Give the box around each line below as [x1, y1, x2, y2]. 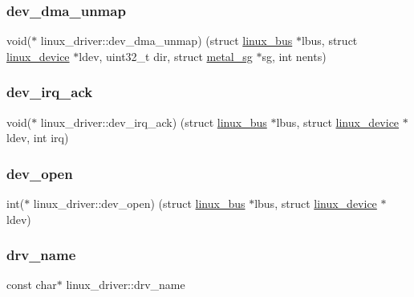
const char [6, 276, 57, 293]
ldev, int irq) [6, 129, 69, 146]
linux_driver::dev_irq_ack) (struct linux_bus [40, 113, 267, 130]
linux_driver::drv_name [66, 276, 185, 293]
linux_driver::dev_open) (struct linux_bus [33, 195, 246, 212]
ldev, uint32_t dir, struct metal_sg [79, 47, 253, 64]
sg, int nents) [262, 47, 327, 64]
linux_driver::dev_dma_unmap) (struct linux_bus [40, 32, 293, 49]
